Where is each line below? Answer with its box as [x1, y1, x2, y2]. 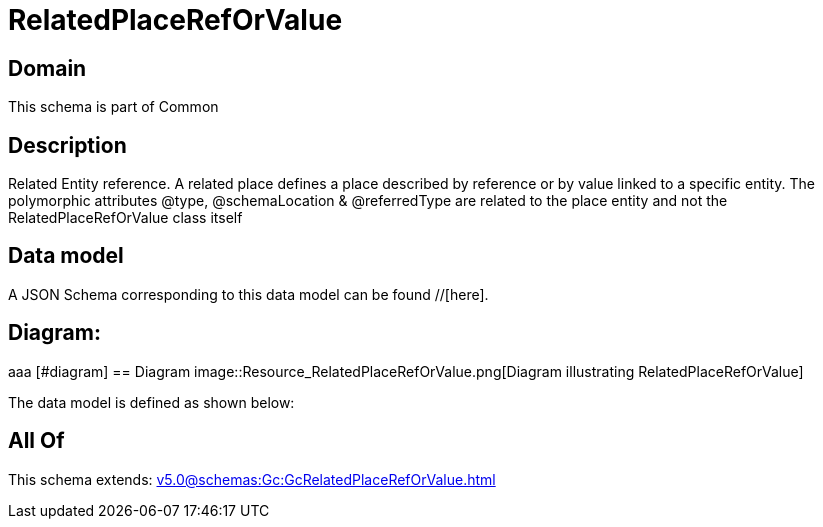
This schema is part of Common [8, 98, 219, 116]
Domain [8, 55, 87, 81]
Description [8, 132, 127, 158]
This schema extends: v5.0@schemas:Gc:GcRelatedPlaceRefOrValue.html [8, 470, 496, 488]
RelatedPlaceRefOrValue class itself [8, 209, 243, 227]
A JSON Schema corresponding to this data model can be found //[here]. [8, 285, 489, 303]
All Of [8, 428, 65, 454]
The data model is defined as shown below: [8, 393, 295, 411]
